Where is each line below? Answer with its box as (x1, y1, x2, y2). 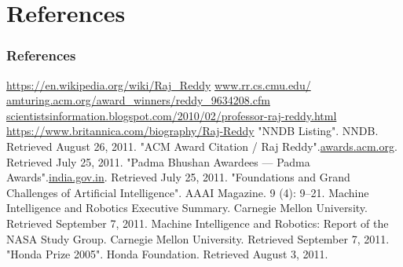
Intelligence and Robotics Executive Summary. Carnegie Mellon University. (6, 199, 368, 216)
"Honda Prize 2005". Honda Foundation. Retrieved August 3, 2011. (6, 246, 328, 262)
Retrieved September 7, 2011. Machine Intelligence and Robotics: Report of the (6, 214, 389, 231)
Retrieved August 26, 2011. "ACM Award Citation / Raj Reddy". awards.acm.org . (6, 137, 398, 154)
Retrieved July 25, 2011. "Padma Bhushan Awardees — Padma (6, 153, 310, 170)
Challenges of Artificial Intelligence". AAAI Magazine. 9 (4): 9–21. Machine (6, 184, 369, 200)
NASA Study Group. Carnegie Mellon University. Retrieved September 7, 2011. (6, 230, 390, 247)
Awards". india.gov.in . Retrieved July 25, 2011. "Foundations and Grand (6, 169, 350, 185)
